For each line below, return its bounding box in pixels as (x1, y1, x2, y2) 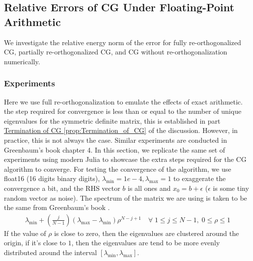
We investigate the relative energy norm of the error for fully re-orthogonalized (4, 37, 241, 47)
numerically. (4, 56, 40, 66)
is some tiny (213, 183, 249, 193)
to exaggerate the (173, 173, 226, 183)
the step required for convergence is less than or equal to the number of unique (4, 106, 242, 116)
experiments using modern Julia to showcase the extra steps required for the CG (4, 154, 247, 164)
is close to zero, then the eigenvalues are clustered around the (54, 228, 239, 238)
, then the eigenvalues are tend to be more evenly (71, 237, 220, 248)
